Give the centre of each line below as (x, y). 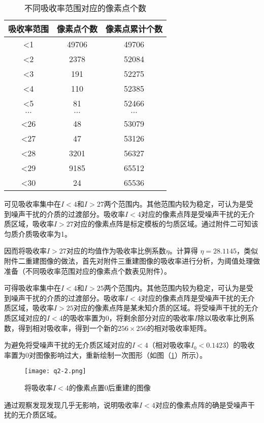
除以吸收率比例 (222, 317)
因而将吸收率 (25, 251)
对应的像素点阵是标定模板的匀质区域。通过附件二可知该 (166, 224)
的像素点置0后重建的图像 (110, 387)
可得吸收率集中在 (32, 288)
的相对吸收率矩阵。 (179, 328)
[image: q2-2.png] (55, 371)
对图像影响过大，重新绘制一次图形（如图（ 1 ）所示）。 (118, 355)
